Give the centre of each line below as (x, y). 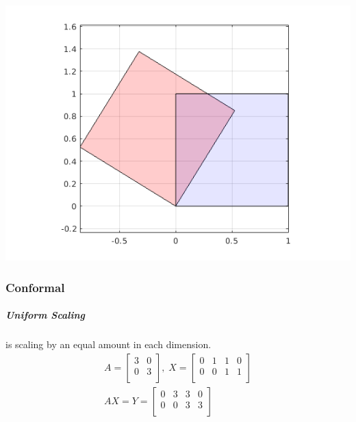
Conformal (35, 287)
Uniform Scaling (46, 315)
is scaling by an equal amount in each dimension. (109, 344)
